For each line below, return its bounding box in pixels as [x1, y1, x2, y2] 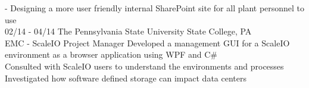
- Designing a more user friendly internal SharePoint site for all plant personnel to [5, 2, 305, 14]
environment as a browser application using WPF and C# [5, 48, 217, 61]
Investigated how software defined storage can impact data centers [5, 71, 246, 84]
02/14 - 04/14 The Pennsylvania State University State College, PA [5, 25, 252, 37]
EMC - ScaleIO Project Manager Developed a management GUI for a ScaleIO [5, 36, 290, 49]
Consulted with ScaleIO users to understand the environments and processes [5, 59, 284, 72]
